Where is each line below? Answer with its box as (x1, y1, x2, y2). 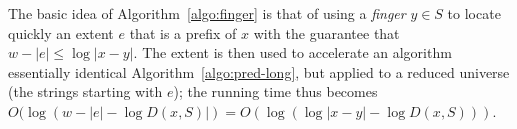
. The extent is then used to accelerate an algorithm (133, 42, 452, 63)
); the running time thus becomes (173, 81, 378, 102)
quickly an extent (8, 22, 114, 43)
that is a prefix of (129, 22, 237, 43)
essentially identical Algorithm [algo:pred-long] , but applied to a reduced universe (8, 61, 510, 82)
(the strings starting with (8, 81, 163, 102)
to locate (447, 3, 501, 23)
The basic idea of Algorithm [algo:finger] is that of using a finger (8, 3, 406, 23)
